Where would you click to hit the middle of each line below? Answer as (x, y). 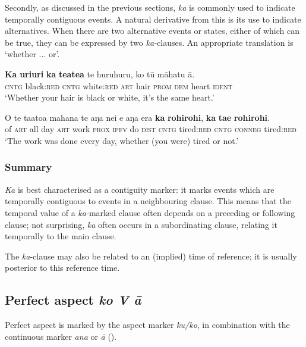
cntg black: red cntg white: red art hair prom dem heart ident (119, 85)
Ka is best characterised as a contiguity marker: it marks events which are (140, 189)
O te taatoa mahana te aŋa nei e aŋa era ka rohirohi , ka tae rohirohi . (137, 117)
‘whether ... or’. (32, 54)
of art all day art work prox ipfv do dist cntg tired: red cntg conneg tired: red (151, 129)
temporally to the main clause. (61, 236)
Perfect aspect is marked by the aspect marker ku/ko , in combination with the (147, 325)
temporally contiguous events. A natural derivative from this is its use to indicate (153, 19)
